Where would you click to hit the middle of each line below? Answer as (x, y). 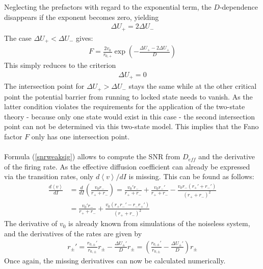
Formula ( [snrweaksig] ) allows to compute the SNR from (92, 156)
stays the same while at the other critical (193, 86)
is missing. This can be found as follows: (191, 176)
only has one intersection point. (81, 137)
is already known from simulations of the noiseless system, (159, 223)
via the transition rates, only (49, 176)
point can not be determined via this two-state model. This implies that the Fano (131, 126)
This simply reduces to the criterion (60, 65)
